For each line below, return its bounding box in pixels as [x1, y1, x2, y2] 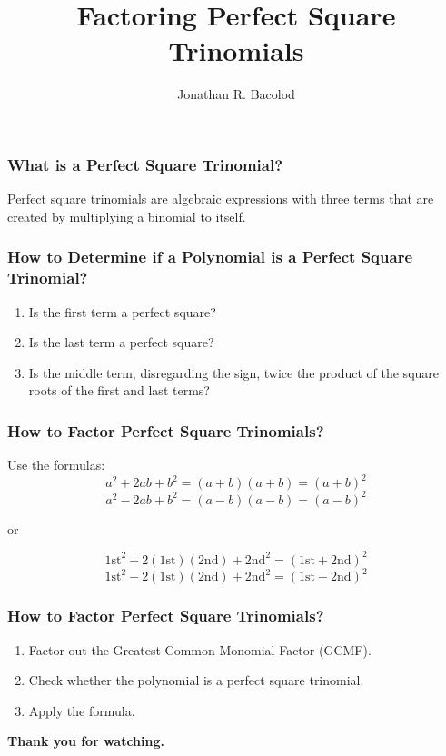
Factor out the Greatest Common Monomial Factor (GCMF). [28, 640, 372, 659]
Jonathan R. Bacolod [177, 85, 295, 104]
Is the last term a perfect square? [28, 333, 214, 352]
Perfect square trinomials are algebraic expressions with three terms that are [7, 189, 434, 208]
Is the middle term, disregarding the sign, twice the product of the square [28, 363, 440, 382]
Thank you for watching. [7, 731, 164, 751]
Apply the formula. [28, 701, 135, 720]
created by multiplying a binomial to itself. [7, 206, 246, 225]
